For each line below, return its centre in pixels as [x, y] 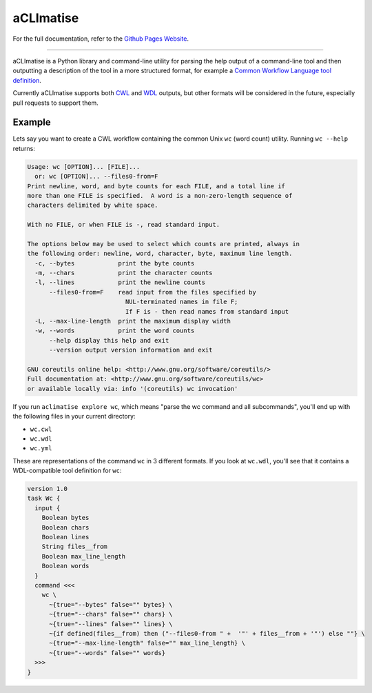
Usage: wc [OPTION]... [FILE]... [84, 167]
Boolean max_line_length [84, 556]
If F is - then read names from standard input [207, 311]
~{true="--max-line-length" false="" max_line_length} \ [147, 643]
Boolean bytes [65, 518]
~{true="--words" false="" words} [107, 653]
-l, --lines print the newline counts [120, 282]
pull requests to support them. [56, 103]
